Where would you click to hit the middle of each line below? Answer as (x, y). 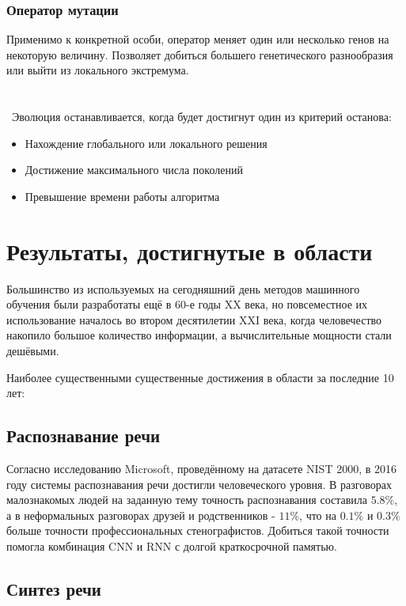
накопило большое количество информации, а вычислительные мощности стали (199, 335)
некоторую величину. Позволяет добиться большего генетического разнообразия (200, 54)
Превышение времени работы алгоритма (122, 196)
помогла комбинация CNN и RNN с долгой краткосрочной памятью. (172, 546)
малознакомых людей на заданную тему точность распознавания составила (187, 500)
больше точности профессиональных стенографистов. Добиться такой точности (198, 530)
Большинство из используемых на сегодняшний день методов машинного (183, 288)
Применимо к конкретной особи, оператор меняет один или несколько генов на (198, 39)
